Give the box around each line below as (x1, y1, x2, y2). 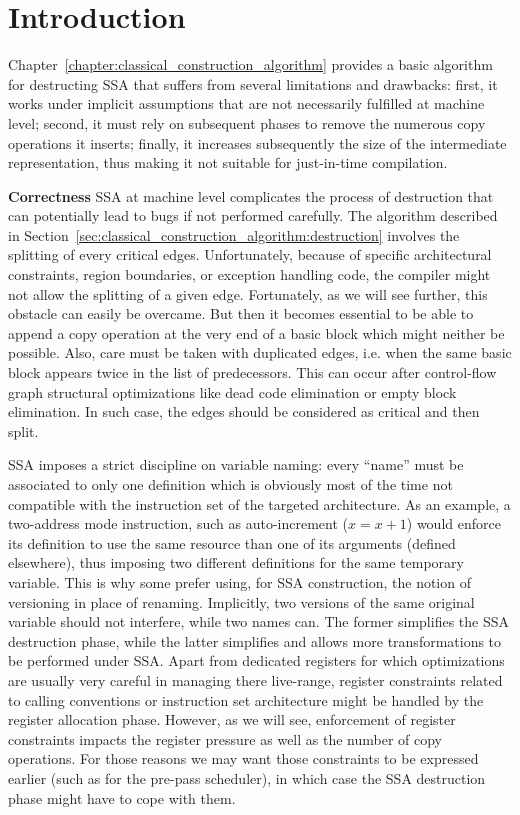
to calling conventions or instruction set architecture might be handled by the (8, 689, 484, 710)
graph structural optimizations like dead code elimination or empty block (8, 381, 457, 402)
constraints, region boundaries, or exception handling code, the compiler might (8, 264, 491, 285)
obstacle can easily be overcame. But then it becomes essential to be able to (8, 303, 474, 324)
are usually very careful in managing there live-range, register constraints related (8, 669, 503, 690)
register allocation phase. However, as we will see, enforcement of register (8, 709, 456, 730)
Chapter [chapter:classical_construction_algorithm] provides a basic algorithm (8, 54, 493, 75)
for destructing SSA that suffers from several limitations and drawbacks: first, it (8, 73, 498, 94)
